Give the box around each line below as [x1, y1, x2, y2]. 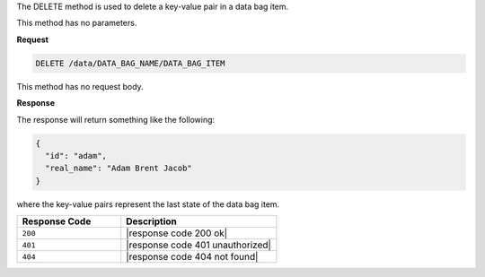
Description [126, 215, 177, 228]
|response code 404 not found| [126, 251, 259, 264]
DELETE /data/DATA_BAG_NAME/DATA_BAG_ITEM [35, 58, 225, 68]
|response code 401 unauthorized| [126, 238, 271, 251]
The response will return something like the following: [16, 114, 216, 125]
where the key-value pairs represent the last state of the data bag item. [16, 198, 280, 210]
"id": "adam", [45, 151, 108, 160]
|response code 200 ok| [126, 227, 228, 239]
